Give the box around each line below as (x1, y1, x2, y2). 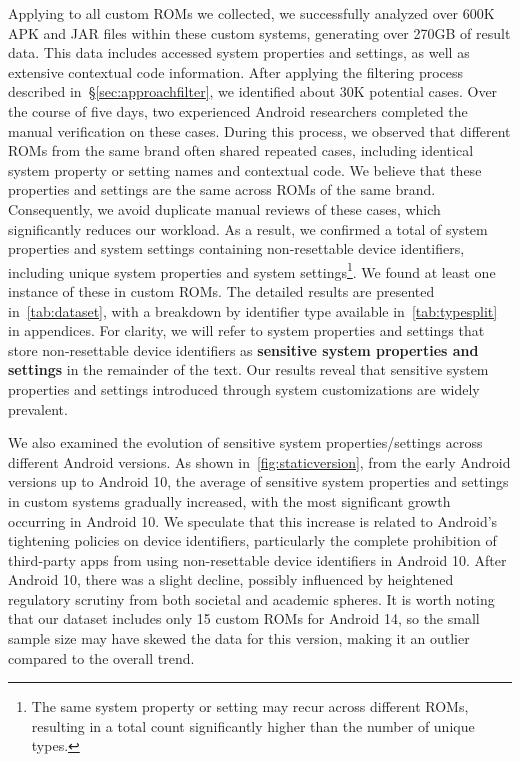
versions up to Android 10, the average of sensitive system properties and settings (8, 471, 509, 492)
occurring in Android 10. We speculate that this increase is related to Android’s (8, 510, 498, 531)
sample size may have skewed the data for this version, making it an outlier (8, 628, 470, 649)
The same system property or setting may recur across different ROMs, (31, 696, 469, 717)
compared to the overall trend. (8, 647, 195, 668)
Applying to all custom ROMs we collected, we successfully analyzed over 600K (8, 3, 495, 23)
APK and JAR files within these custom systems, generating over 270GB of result (8, 22, 511, 43)
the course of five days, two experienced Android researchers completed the (8, 100, 468, 121)
